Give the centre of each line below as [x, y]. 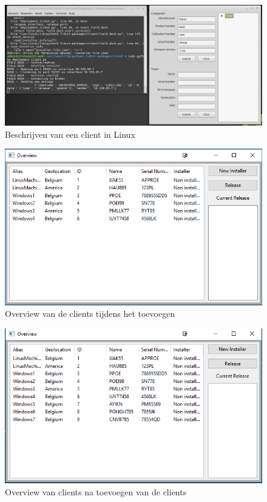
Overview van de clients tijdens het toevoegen [90, 314]
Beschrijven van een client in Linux [70, 134]
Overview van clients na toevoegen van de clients [96, 491]
